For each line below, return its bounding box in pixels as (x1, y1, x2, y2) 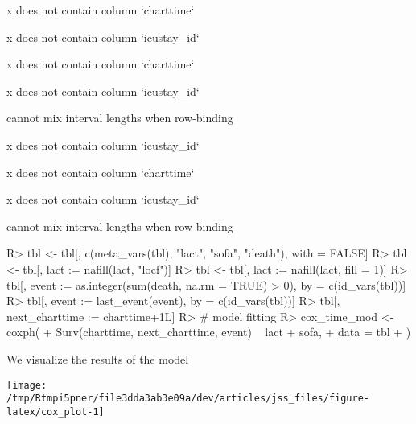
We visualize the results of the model (6, 350, 189, 367)
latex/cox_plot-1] (6, 405, 105, 418)
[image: (6, 379, 47, 391)
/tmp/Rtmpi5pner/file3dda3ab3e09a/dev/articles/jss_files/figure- (6, 393, 370, 405)
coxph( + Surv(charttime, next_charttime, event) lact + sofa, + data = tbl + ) (6, 323, 411, 340)
